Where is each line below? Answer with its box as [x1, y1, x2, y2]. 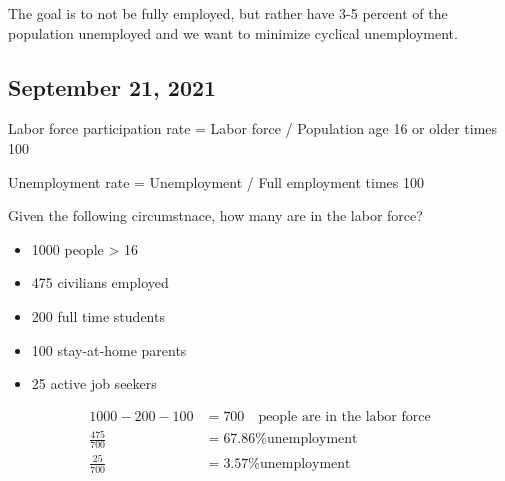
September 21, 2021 [8, 71, 217, 102]
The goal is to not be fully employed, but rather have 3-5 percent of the [8, 3, 448, 23]
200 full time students [31, 305, 165, 326]
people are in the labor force [258, 409, 431, 424]
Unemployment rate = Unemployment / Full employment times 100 [8, 171, 424, 192]
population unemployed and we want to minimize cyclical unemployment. [8, 22, 458, 43]
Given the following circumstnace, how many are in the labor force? [8, 205, 423, 226]
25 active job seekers [31, 373, 157, 394]
